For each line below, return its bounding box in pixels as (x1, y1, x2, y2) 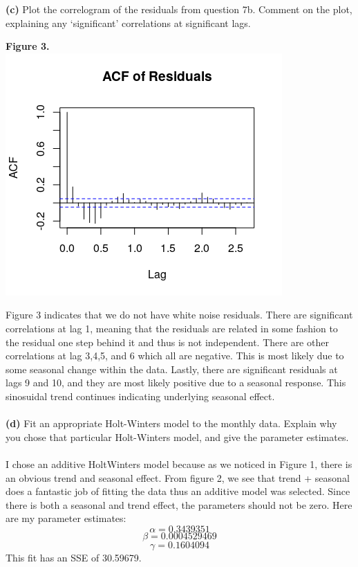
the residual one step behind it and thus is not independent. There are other (6, 334, 329, 349)
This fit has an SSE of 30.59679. (6, 550, 142, 564)
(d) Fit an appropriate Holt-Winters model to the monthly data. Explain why (6, 416, 337, 431)
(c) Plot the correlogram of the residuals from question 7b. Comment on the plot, (6, 2, 352, 16)
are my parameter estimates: (6, 511, 126, 525)
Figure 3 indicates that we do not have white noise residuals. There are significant (6, 307, 353, 322)
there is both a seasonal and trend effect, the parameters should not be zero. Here (6, 497, 352, 512)
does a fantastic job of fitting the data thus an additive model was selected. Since (6, 484, 350, 498)
